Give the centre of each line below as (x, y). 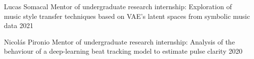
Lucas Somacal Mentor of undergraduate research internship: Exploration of (118, 6)
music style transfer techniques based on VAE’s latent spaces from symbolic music (127, 16)
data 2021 (19, 25)
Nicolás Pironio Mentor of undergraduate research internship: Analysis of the (119, 41)
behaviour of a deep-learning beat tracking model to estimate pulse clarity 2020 (123, 51)
